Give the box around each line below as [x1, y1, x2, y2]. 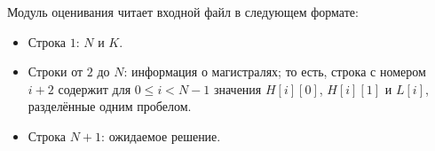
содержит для [58, 79, 131, 98]
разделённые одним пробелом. [28, 97, 192, 115]
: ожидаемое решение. [101, 126, 221, 145]
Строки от [28, 62, 83, 81]
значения [213, 79, 262, 98]
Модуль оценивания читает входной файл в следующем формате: [7, 3, 359, 20]
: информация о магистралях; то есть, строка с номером [123, 62, 426, 81]
